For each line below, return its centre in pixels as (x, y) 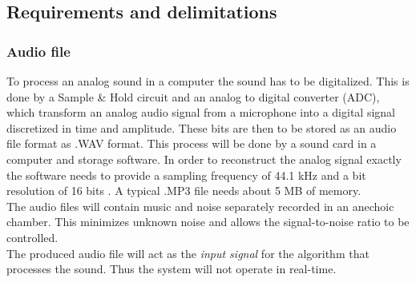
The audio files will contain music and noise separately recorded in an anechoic (200, 206)
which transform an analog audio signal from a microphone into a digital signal (201, 112)
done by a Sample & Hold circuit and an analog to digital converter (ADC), (193, 96)
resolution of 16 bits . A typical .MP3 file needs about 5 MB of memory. (184, 191)
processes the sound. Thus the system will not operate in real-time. (172, 269)
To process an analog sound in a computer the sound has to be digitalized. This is (208, 81)
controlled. (32, 237)
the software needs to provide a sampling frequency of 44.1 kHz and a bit (186, 175)
